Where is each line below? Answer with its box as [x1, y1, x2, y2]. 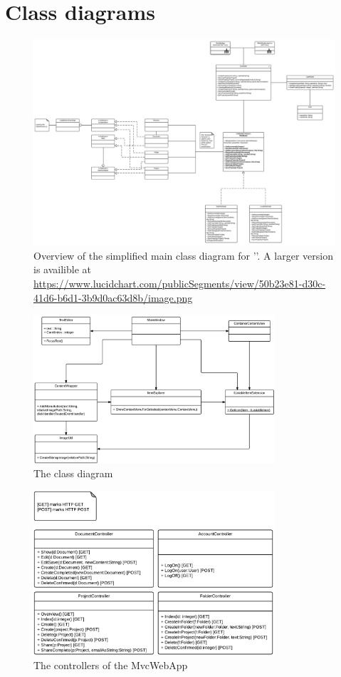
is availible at [33, 262, 91, 277]
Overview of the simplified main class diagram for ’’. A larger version [33, 248, 333, 263]
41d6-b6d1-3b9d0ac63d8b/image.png [33, 290, 193, 305]
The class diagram [33, 466, 113, 481]
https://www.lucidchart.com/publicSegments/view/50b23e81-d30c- [33, 275, 326, 290]
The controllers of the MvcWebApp [33, 658, 188, 673]
